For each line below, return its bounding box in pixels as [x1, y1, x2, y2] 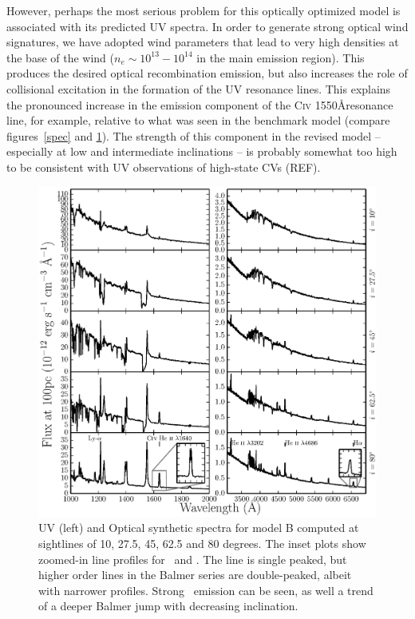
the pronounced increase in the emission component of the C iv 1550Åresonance [6, 96, 393, 113]
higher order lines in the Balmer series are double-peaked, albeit [38, 566, 352, 583]
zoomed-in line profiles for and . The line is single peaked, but [38, 550, 347, 567]
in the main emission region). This [196, 49, 365, 65]
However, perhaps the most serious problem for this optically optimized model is [6, 2, 401, 18]
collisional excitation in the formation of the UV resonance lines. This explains [6, 80, 391, 97]
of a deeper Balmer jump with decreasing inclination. [38, 597, 298, 614]
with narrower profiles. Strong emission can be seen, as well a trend [38, 581, 373, 598]
